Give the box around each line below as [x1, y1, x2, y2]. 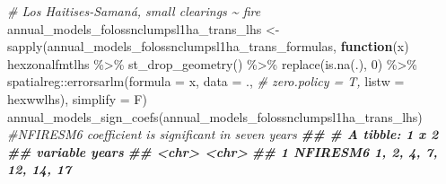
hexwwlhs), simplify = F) [7, 89, 147, 108]
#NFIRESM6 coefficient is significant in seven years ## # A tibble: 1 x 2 [7, 125, 439, 144]
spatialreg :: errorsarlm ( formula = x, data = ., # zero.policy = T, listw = [7, 72, 405, 91]
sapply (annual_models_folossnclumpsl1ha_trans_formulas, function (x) [7, 37, 409, 56]
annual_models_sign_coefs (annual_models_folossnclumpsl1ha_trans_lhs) [7, 107, 423, 126]
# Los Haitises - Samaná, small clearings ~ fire [7, 2, 261, 20]
